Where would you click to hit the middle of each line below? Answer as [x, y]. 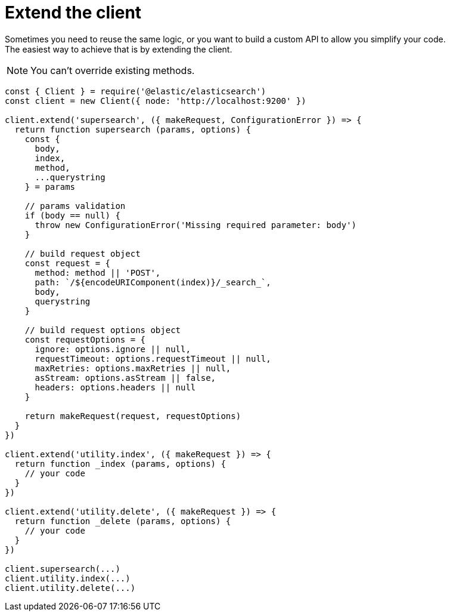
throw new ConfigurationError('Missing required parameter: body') [196, 225]
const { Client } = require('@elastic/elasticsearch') [136, 91]
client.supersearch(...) [63, 569]
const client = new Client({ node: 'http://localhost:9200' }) [156, 101]
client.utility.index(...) [68, 578]
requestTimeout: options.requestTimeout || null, [153, 358]
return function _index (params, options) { [120, 463]
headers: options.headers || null [115, 387]
